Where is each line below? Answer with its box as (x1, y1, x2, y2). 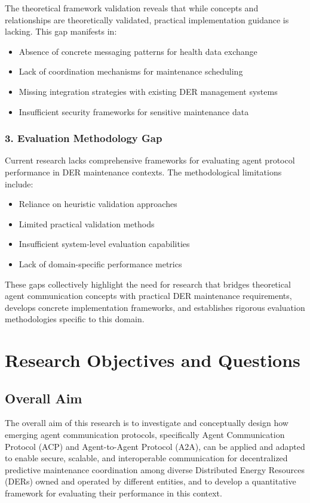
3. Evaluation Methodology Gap (5, 131, 162, 146)
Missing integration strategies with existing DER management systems (19, 85, 278, 97)
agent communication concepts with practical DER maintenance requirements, (5, 289, 292, 302)
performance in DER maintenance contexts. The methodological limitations (5, 165, 282, 178)
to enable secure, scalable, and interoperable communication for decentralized (5, 452, 288, 464)
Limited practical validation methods (19, 217, 155, 230)
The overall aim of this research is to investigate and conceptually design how (5, 416, 288, 429)
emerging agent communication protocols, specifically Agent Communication (5, 428, 285, 441)
